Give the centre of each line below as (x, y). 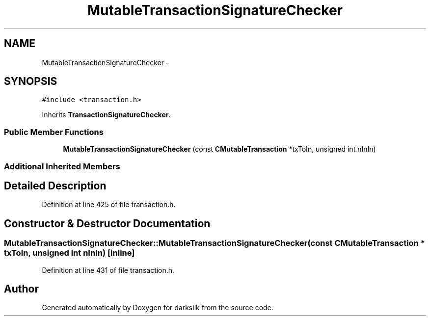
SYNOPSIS (31, 81)
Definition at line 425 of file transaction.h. (109, 205)
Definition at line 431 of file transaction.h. (108, 270)
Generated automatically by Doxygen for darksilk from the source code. (158, 308)
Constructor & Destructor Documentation (107, 223)
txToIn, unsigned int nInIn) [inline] (69, 253)
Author (21, 289)
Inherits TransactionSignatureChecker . (106, 115)
